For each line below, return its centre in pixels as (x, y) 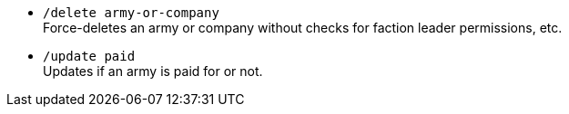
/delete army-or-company (131, 13)
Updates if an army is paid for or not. (153, 71)
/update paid (89, 56)
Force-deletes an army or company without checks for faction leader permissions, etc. (303, 28)
